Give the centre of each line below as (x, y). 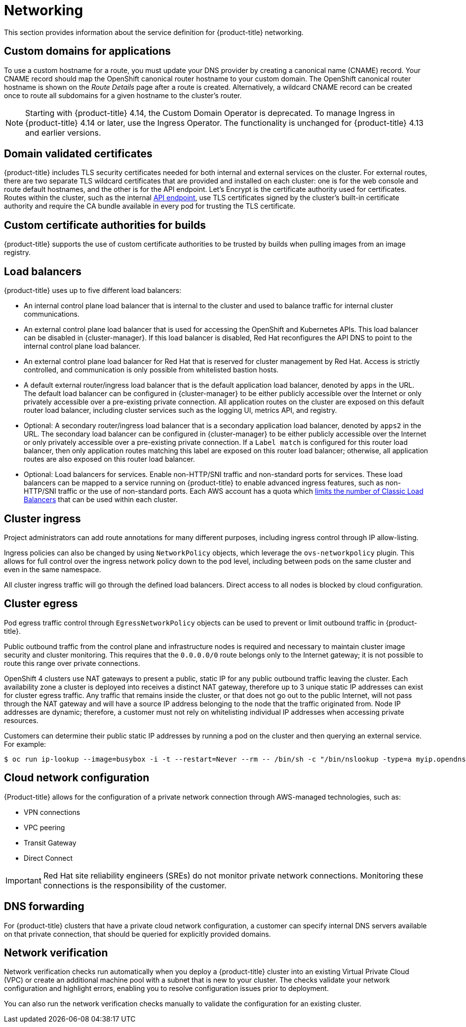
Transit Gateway (50, 843)
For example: (25, 744)
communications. (52, 314)
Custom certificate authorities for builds (105, 225)
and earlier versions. (63, 132)
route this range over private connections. (72, 663)
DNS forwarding (44, 907)
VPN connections (52, 812)
